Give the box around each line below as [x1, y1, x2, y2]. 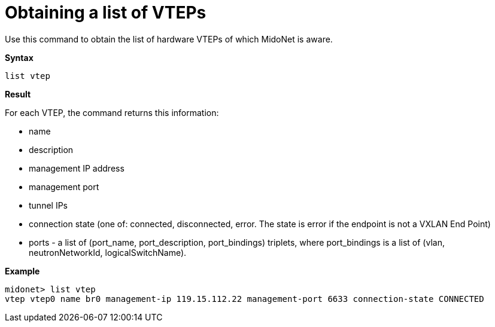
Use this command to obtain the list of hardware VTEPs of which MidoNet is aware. [5, 33, 333, 44]
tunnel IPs [29, 200, 68, 210]
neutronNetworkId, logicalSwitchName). [29, 247, 187, 258]
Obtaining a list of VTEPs [5, 2, 206, 23]
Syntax [5, 52, 34, 63]
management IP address [29, 163, 124, 173]
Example [5, 265, 40, 276]
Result [5, 88, 31, 99]
